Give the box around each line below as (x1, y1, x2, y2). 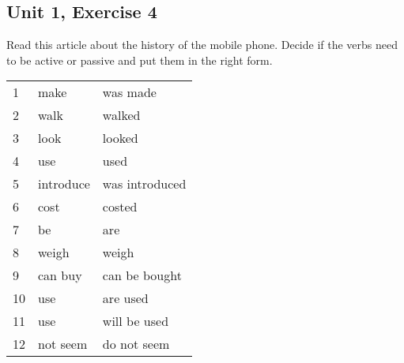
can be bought (102, 266, 182, 285)
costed (102, 197, 138, 216)
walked (102, 106, 141, 125)
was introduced (102, 174, 187, 193)
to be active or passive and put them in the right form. (6, 51, 273, 68)
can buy (38, 266, 82, 285)
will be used (102, 312, 169, 331)
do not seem (102, 335, 170, 354)
